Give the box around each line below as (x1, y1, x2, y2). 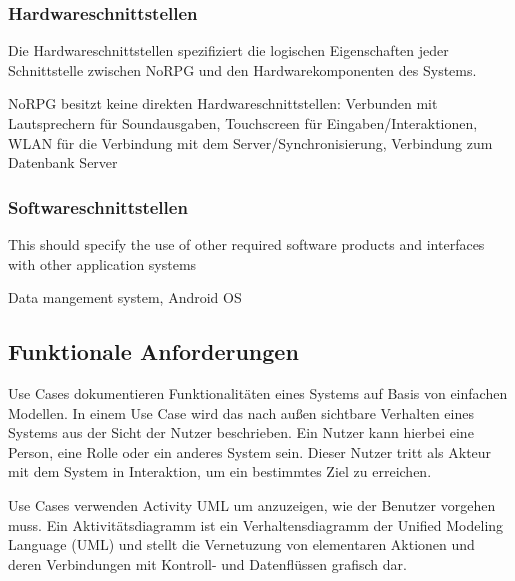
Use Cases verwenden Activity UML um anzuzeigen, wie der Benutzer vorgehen (8, 494, 496, 515)
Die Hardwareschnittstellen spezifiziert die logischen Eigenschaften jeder (8, 40, 449, 61)
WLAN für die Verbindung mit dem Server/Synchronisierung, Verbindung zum (8, 132, 493, 153)
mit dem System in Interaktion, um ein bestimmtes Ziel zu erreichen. (8, 461, 432, 482)
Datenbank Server (8, 152, 118, 173)
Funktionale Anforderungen (8, 336, 299, 367)
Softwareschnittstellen (8, 194, 188, 219)
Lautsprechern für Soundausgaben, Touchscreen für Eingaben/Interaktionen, (8, 113, 478, 133)
